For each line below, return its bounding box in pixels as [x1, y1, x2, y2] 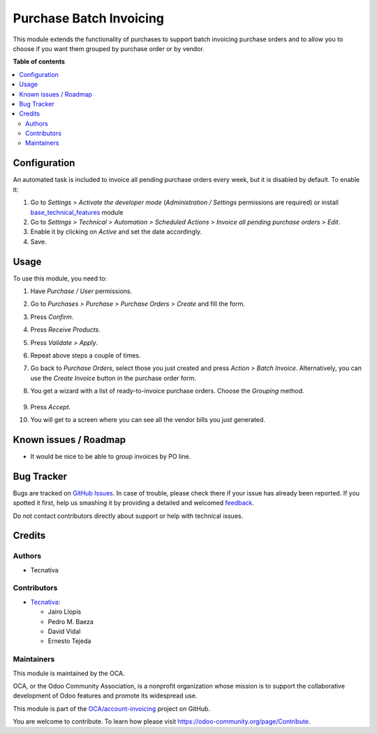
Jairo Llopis [47, 607, 82, 616]
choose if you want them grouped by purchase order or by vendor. [13, 44, 205, 52]
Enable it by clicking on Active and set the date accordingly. [30, 227, 202, 236]
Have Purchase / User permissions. [30, 287, 133, 295]
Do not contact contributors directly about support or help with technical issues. [13, 511, 244, 520]
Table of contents [13, 57, 66, 66]
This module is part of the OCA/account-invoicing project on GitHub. [13, 704, 211, 713]
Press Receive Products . [30, 325, 101, 334]
